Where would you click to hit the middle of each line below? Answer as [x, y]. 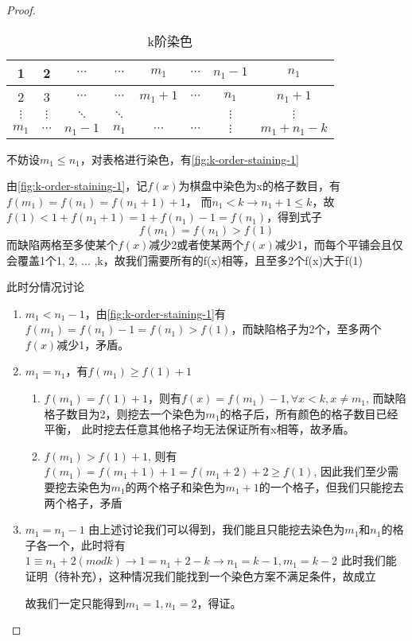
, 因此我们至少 [350, 471]
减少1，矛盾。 [93, 344]
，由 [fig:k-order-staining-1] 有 [155, 313]
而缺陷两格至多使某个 [62, 244]
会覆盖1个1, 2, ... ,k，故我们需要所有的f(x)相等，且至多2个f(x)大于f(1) [185, 260]
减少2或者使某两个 [196, 244]
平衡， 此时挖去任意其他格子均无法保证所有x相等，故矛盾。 [199, 429]
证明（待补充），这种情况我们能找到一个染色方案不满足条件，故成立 [200, 576]
